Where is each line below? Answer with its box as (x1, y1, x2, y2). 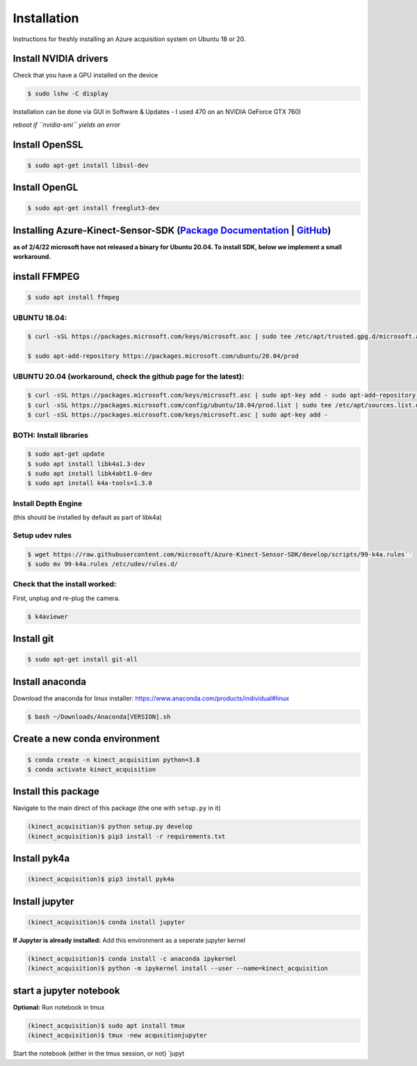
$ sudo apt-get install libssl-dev (27, 161, 149, 169)
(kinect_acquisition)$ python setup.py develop (27, 822, 193, 831)
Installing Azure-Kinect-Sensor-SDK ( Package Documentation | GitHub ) (13, 224, 332, 236)
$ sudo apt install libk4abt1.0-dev (27, 470, 153, 478)
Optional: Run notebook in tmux (13, 1003, 105, 1011)
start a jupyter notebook (13, 985, 120, 996)
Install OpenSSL (13, 139, 83, 150)
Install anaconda (13, 675, 87, 687)
